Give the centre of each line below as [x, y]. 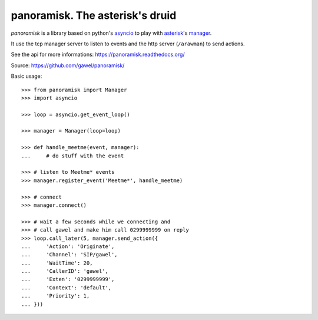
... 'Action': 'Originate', [68, 246]
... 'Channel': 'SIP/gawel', [69, 255]
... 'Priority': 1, [56, 296]
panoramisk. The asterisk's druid [94, 15]
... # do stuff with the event [73, 156]
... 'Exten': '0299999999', [68, 279]
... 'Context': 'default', [67, 288]
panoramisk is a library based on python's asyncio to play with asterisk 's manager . [111, 33]
